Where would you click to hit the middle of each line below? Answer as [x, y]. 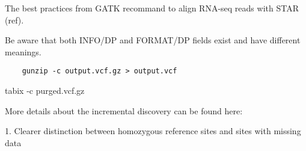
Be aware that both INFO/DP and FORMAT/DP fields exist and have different [153, 40]
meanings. [23, 51]
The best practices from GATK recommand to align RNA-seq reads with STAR [152, 8]
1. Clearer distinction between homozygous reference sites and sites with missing [153, 131]
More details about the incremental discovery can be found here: [124, 110]
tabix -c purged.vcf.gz [45, 91]
